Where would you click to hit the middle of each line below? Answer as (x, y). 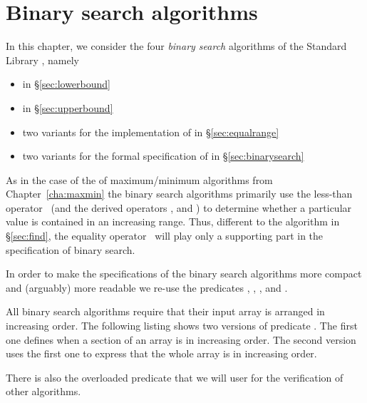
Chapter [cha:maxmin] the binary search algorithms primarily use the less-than (179, 194)
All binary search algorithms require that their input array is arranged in (165, 311)
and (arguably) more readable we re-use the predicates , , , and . (147, 287)
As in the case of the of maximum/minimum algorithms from (139, 179)
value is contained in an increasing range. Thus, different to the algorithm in (173, 221)
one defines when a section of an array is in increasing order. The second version (181, 339)
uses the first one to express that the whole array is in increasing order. (161, 353)
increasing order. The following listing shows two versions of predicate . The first (182, 326)
